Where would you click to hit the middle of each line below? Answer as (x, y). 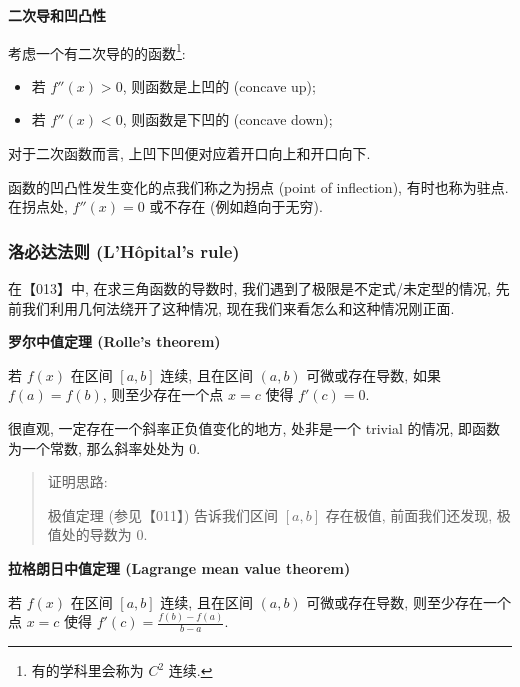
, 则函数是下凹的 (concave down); (227, 119)
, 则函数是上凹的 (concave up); (219, 85)
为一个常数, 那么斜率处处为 (96, 447)
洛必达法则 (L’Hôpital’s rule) (124, 250)
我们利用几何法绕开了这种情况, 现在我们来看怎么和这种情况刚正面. (238, 307)
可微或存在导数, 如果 (373, 374)
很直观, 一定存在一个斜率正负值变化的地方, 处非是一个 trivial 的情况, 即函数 (254, 428)
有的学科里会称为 (87, 670)
